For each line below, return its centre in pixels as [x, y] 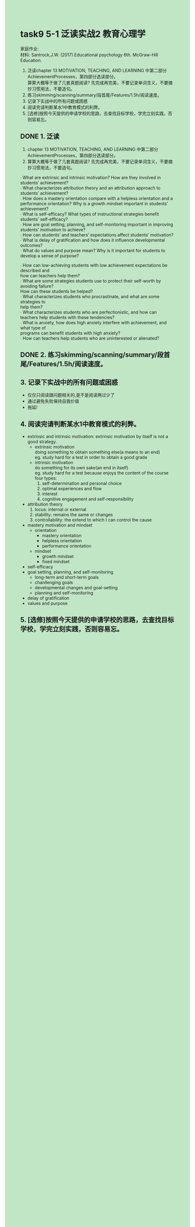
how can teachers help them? [50, 275]
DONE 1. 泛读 [40, 137]
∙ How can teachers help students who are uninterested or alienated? [90, 338]
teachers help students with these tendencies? [67, 317]
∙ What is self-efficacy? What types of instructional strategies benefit [90, 214]
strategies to [33, 301]
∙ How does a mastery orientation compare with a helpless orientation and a [97, 198]
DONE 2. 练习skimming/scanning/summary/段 [92, 355]
